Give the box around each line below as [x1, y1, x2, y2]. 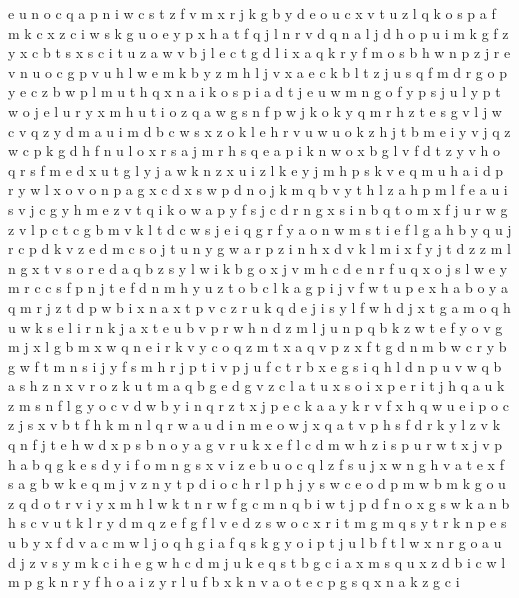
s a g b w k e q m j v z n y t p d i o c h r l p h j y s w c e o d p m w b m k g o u [8, 473, 506, 494]
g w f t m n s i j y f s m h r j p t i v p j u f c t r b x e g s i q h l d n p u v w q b [8, 355, 502, 376]
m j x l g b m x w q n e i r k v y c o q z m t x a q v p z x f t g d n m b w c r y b [8, 336, 507, 357]
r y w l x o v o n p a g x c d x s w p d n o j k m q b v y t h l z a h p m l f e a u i [8, 179, 508, 200]
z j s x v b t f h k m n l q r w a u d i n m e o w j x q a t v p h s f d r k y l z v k [8, 414, 501, 435]
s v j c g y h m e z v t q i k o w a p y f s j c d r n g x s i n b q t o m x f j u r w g [8, 198, 508, 219]
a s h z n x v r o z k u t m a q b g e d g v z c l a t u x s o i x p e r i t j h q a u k [8, 375, 505, 396]
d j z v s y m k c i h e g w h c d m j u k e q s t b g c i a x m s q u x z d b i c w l [8, 551, 506, 572]
